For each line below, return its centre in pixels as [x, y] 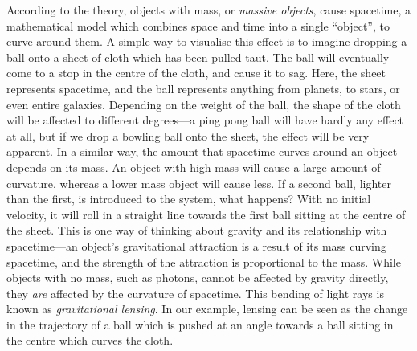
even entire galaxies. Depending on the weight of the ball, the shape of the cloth [204, 104]
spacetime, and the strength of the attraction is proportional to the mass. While [204, 261]
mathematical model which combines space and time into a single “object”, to [198, 25]
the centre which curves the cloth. [90, 340]
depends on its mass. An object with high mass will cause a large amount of [194, 167]
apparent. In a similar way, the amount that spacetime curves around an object [202, 151]
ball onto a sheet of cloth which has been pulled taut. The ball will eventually [198, 57]
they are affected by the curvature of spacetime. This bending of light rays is [195, 293]
